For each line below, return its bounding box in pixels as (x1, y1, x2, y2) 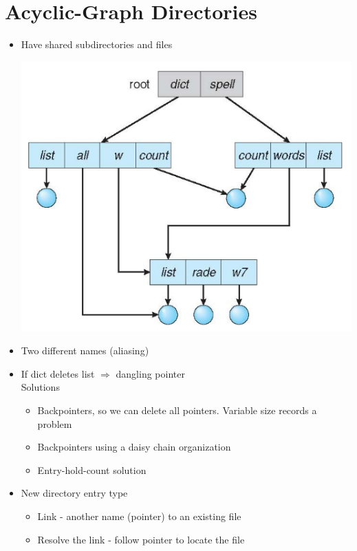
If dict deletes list (21, 366, 95, 380)
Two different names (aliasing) (21, 343, 149, 358)
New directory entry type (21, 486, 128, 500)
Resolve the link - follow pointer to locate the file (37, 532, 245, 546)
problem (37, 416, 72, 431)
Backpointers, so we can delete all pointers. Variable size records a (37, 403, 317, 418)
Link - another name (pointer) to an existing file (37, 509, 241, 523)
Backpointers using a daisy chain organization (37, 440, 231, 454)
